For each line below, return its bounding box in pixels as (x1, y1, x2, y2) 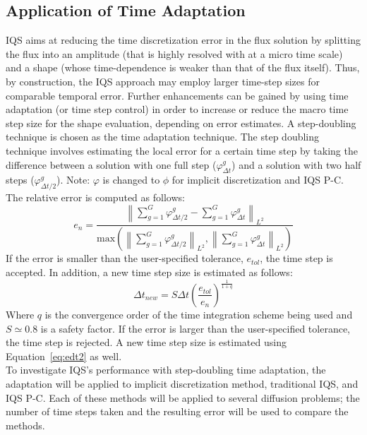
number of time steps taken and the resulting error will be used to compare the (6, 404, 349, 419)
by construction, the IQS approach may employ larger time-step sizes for (6, 73, 320, 88)
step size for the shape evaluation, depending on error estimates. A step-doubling (6, 115, 356, 130)
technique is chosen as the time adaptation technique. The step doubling (6, 129, 320, 144)
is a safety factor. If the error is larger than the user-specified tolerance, (40, 321, 350, 335)
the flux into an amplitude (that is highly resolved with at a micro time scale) (6, 46, 343, 61)
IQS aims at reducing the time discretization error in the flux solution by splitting (6, 32, 361, 47)
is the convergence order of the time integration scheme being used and (44, 306, 353, 321)
